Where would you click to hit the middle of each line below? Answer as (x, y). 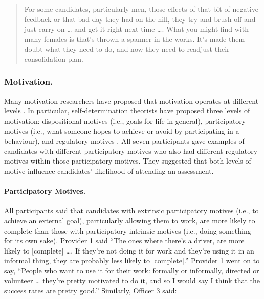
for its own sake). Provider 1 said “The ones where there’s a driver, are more (124, 240)
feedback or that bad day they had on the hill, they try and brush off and (140, 19)
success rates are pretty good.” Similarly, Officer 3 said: (91, 291)
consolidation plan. (54, 59)
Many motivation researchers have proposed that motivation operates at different (131, 100)
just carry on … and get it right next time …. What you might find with (136, 29)
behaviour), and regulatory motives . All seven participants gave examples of (124, 141)
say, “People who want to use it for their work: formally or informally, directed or (132, 270)
